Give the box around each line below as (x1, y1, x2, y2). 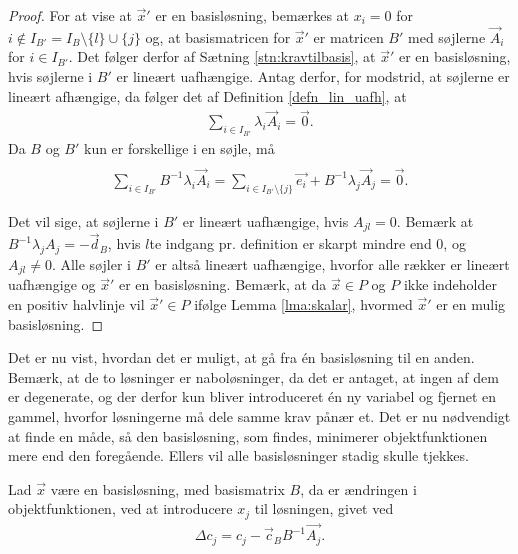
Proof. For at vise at (8, 5, 132, 25)
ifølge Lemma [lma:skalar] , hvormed (194, 294, 413, 315)
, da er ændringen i (300, 478, 417, 499)
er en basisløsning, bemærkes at (155, 5, 350, 25)
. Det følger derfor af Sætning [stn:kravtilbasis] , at (68, 46, 376, 67)
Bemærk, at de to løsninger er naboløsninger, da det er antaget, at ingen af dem (8, 366, 499, 387)
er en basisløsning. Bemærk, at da (118, 274, 327, 295)
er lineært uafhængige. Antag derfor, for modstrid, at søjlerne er (116, 66, 510, 86)
